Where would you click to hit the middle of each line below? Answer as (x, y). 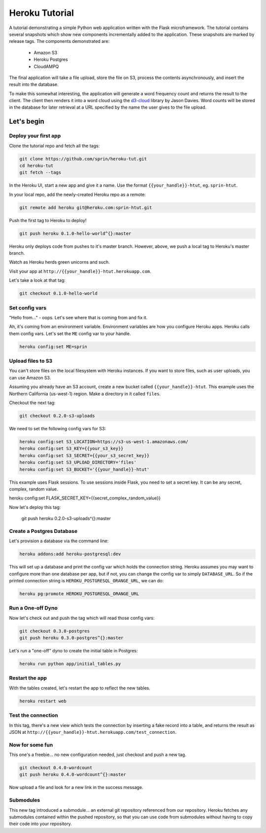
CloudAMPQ (46, 66)
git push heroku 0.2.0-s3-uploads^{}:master (66, 519)
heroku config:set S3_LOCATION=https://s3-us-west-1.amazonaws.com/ (104, 441)
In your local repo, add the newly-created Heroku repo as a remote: (78, 194)
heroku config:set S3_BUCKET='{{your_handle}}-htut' (84, 469)
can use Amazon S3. (30, 378)
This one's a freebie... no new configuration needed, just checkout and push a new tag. (98, 755)
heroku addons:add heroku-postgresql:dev (70, 554)
